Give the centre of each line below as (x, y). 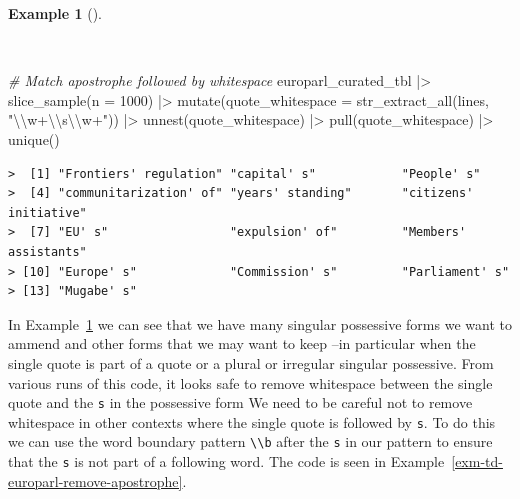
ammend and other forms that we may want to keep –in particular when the (242, 343)
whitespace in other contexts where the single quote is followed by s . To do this (252, 421)
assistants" (47, 251)
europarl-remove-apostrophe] (95, 480)
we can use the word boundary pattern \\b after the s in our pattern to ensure (250, 441)
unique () (34, 138)
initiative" (47, 212)
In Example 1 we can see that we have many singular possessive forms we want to (260, 323)
